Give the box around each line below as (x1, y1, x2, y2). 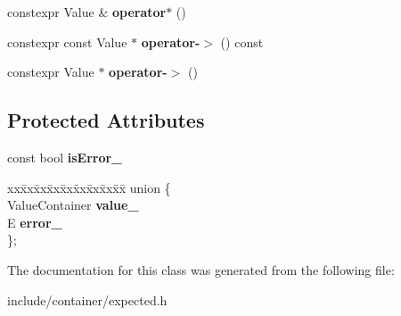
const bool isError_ (7, 147, 123, 166)
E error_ (7, 212, 62, 231)
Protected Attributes (7, 106, 205, 134)
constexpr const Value (7, 32, 127, 51)
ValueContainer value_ (7, 195, 139, 214)
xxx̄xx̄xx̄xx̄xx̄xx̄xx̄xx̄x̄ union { (7, 178, 171, 196)
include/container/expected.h (7, 290, 168, 309)
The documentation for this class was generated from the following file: (7, 260, 395, 279)
